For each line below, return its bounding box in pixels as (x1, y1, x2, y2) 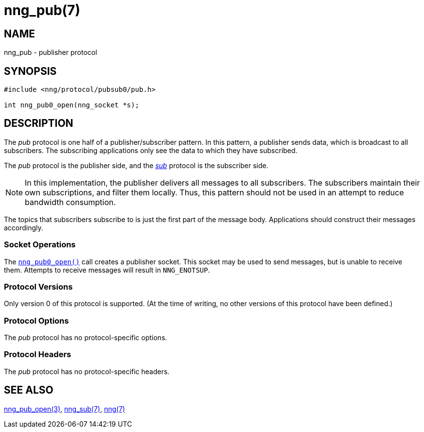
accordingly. (4, 223, 43, 232)
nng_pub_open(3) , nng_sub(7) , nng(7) (4, 404, 125, 413)
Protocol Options (4, 315, 69, 326)
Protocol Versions (4, 281, 73, 292)
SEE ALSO (4, 384, 53, 397)
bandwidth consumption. (25, 197, 116, 207)
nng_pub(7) (4, 2, 80, 18)
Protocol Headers (4, 349, 71, 360)
